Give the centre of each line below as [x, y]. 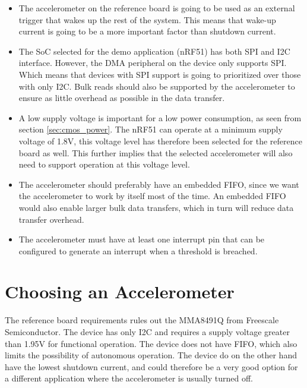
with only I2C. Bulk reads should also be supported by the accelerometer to [157, 86]
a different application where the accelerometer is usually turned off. [129, 378]
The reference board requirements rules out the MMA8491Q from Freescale [142, 320]
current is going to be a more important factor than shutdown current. [147, 31]
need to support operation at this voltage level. [104, 164]
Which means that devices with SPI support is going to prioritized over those [160, 74]
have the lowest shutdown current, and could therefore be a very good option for [151, 366]
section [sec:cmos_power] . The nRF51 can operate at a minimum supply [151, 129]
